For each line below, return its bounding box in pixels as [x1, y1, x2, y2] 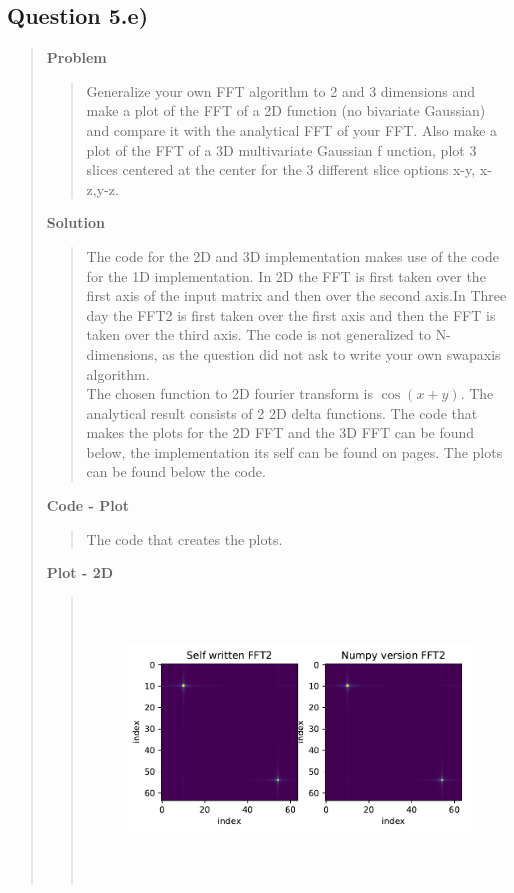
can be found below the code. [86, 461, 266, 482]
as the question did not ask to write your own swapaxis [162, 343, 501, 364]
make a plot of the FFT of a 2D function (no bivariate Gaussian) [86, 100, 486, 121]
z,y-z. [86, 178, 119, 199]
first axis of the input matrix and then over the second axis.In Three [86, 285, 507, 306]
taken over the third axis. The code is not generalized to [86, 324, 432, 345]
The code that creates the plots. [86, 528, 283, 549]
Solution [46, 212, 105, 233]
